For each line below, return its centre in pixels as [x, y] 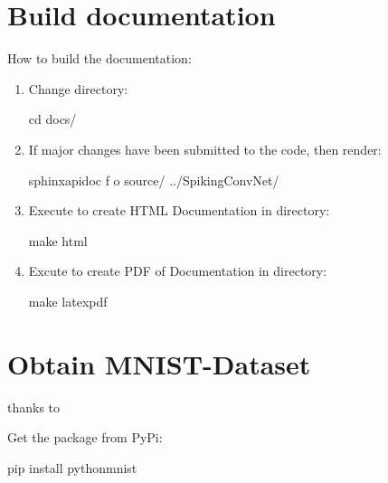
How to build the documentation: [99, 58]
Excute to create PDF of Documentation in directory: [178, 271]
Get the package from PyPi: [85, 437]
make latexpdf [68, 301]
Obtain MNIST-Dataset [159, 363]
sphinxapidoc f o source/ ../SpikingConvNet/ [154, 180]
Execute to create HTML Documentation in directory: [179, 210]
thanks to [34, 407]
